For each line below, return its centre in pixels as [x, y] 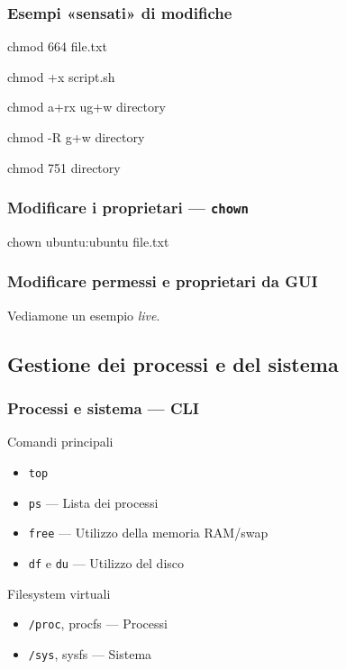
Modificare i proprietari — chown [128, 208]
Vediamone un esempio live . [84, 315]
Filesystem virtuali [59, 593]
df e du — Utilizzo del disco [106, 562]
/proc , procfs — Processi [98, 624]
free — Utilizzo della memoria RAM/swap [148, 533]
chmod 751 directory [64, 167]
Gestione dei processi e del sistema [173, 363]
